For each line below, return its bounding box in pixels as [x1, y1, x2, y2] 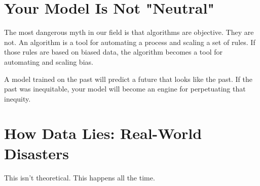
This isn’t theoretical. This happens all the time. [4, 172, 155, 182]
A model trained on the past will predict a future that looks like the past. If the [4, 73, 252, 84]
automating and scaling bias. [4, 56, 93, 67]
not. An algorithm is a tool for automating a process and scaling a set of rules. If [4, 36, 255, 47]
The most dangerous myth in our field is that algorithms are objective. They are [4, 27, 254, 37]
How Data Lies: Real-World [4, 123, 202, 144]
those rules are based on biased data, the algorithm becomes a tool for [4, 46, 223, 57]
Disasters [4, 143, 69, 163]
